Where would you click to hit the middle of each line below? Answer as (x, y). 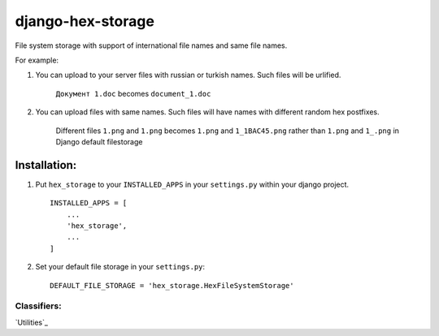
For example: (37, 60)
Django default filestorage (99, 141)
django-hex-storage (85, 21)
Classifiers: (38, 306)
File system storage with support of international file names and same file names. (151, 45)
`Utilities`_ (32, 322)
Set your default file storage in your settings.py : (120, 267)
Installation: (46, 165)
